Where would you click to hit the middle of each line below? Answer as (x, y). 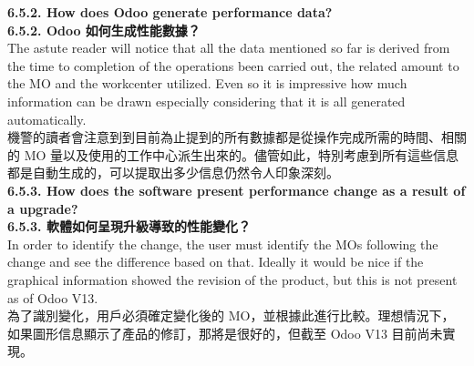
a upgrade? (43, 208)
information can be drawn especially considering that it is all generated (206, 101)
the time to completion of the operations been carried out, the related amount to (233, 65)
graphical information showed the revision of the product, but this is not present (232, 279)
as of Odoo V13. (53, 297)
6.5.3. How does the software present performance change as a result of (237, 190)
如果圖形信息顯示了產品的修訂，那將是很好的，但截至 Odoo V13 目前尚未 (225, 333)
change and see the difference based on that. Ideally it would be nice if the (216, 262)
